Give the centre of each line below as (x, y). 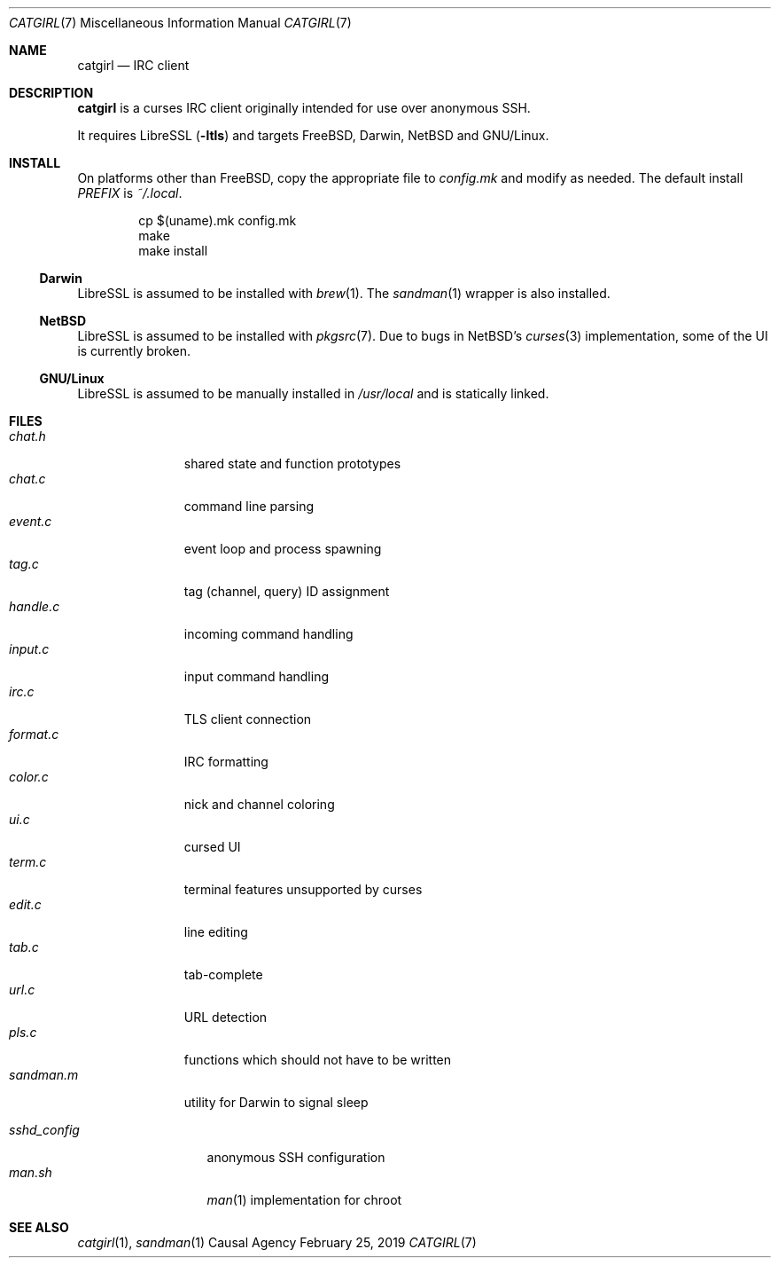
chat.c (27, 479)
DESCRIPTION (51, 93)
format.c (34, 734)
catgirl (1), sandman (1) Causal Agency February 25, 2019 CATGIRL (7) (277, 1242)
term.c (28, 862)
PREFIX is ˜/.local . (130, 193)
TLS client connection (248, 719)
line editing (216, 932)
